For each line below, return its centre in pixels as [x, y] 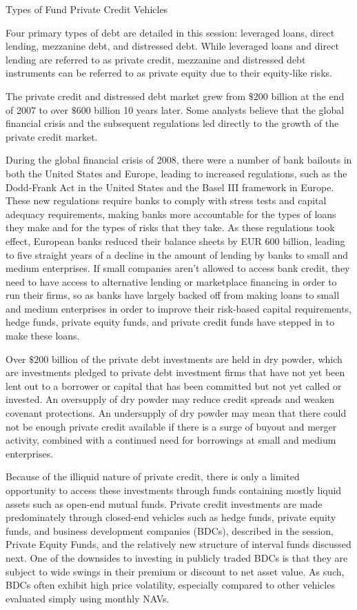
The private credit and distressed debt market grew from [126, 96]
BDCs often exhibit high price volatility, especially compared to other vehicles [170, 585]
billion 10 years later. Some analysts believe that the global [219, 109]
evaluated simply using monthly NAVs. [88, 598]
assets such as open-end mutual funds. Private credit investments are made [164, 503]
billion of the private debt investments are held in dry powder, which [197, 358]
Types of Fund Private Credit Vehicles [87, 9]
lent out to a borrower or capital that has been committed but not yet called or [174, 385]
